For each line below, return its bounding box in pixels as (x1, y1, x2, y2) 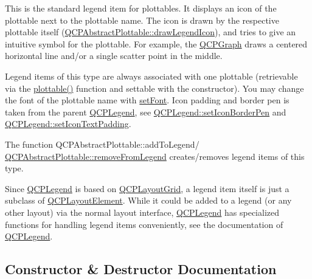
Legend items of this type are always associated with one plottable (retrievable (5, 69, 298, 82)
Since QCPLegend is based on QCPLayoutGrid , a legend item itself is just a (5, 182, 289, 195)
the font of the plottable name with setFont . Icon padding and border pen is (5, 94, 289, 106)
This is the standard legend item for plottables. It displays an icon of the (5, 2, 277, 14)
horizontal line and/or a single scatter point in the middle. (5, 49, 223, 62)
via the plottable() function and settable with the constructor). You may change (5, 81, 304, 94)
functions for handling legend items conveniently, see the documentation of (5, 218, 283, 230)
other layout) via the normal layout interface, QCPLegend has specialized (5, 205, 280, 218)
